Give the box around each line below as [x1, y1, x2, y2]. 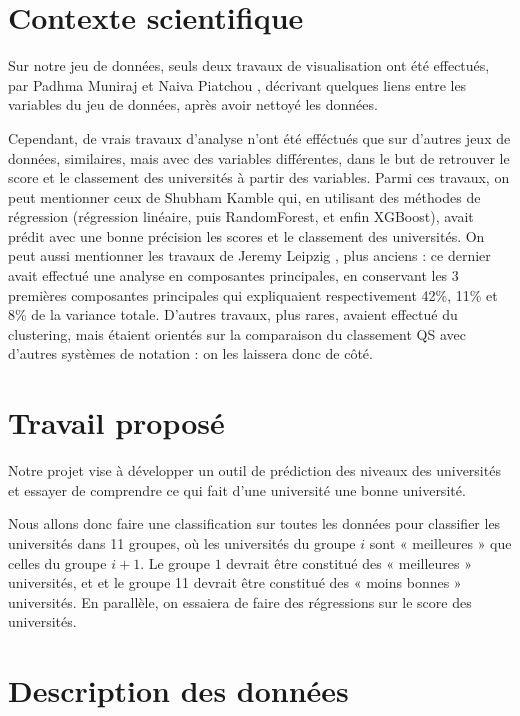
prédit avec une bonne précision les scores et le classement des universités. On [8, 225, 485, 246]
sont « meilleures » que [369, 532, 512, 553]
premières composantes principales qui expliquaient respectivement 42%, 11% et [8, 284, 498, 305]
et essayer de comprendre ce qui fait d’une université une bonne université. [8, 479, 466, 500]
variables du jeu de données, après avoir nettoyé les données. [8, 94, 378, 115]
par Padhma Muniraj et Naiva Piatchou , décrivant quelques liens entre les [8, 74, 467, 95]
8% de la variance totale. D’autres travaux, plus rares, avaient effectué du [8, 304, 458, 325]
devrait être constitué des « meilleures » [226, 552, 473, 573]
